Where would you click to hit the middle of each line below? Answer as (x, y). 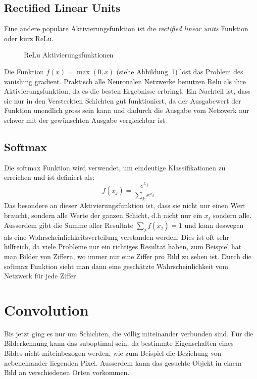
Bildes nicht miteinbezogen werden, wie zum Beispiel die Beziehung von (113, 353)
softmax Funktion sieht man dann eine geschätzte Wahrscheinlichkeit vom (116, 266)
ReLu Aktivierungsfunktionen (69, 55)
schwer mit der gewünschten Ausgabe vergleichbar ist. (86, 120)
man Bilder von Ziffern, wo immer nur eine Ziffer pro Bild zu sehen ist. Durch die (128, 256)
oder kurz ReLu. (29, 38)
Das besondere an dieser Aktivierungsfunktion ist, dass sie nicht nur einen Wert (125, 205)
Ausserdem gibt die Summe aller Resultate (69, 225)
